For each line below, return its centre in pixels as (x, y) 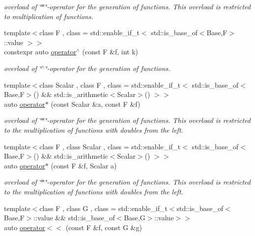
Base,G (135, 218)
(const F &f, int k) (110, 52)
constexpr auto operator (40, 52)
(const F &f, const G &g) (104, 227)
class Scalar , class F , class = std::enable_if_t (110, 84)
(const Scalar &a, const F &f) (96, 104)
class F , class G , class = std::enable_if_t (103, 208)
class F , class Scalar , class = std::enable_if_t (110, 146)
